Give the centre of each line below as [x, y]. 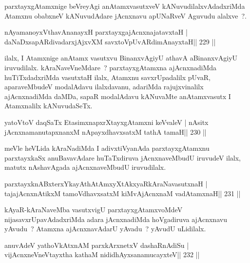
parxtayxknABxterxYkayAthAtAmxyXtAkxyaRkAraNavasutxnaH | [106, 183]
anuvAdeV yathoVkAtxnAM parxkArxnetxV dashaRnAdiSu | [97, 245]
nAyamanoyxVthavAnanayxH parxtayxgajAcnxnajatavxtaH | [96, 32]
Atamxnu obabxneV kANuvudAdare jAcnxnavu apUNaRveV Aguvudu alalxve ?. [125, 15]
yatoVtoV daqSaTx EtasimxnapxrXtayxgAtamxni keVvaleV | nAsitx [106, 122]
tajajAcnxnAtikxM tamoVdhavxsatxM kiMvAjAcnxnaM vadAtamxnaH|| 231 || [123, 193]
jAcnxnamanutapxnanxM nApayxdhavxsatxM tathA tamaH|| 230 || [106, 131]
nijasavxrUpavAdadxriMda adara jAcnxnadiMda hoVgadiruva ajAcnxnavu [116, 219]
